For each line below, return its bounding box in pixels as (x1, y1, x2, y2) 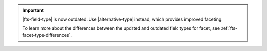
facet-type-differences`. (22, 32, 72, 38)
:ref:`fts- (221, 25, 238, 31)
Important (22, 7, 44, 13)
